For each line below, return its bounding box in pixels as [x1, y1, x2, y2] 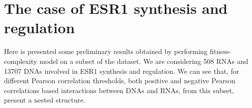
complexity [4, 55, 37, 66]
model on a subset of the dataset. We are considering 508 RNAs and [39, 55, 249, 66]
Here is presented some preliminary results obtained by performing [4, 46, 208, 56]
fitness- [210, 46, 232, 56]
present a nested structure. [4, 95, 86, 105]
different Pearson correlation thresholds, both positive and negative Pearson [4, 75, 236, 86]
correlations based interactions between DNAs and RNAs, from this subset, [4, 85, 234, 95]
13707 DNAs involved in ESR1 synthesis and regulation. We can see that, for [4, 65, 239, 76]
